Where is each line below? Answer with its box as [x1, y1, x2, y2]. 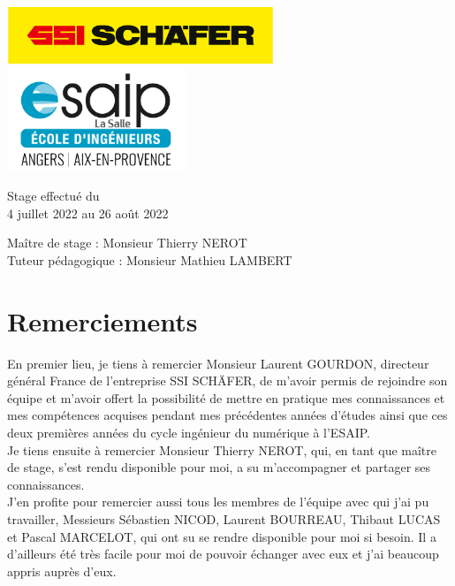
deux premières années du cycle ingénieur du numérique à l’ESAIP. [7, 423, 370, 442]
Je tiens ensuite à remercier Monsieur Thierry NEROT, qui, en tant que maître [7, 440, 437, 459]
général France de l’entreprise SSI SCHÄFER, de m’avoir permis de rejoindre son [7, 371, 448, 390]
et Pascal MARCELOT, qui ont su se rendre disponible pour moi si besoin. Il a [7, 527, 436, 545]
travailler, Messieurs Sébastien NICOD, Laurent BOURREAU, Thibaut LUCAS [7, 510, 441, 529]
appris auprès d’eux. [7, 561, 117, 580]
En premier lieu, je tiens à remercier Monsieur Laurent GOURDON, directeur [7, 354, 429, 372]
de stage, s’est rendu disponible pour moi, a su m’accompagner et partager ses [7, 458, 431, 476]
